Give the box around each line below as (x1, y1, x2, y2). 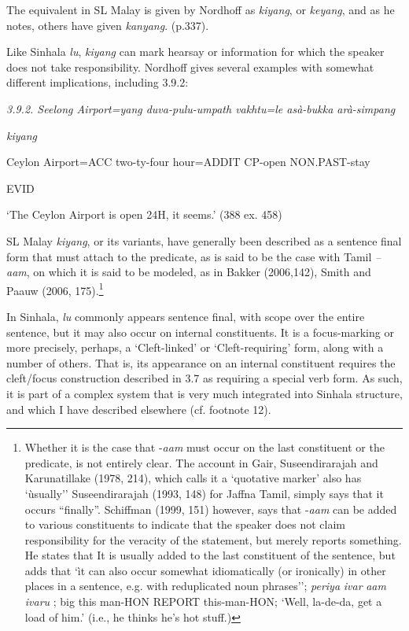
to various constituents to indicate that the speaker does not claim (24, 516, 346, 533)
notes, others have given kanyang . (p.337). (6, 17, 209, 33)
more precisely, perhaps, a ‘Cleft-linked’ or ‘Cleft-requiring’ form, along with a (6, 339, 384, 356)
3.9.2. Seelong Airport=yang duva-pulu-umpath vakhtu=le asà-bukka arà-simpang (6, 100, 396, 116)
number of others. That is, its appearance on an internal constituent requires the (6, 354, 396, 371)
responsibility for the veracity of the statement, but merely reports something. (24, 531, 402, 548)
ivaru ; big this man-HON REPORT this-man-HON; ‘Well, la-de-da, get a (24, 593, 382, 610)
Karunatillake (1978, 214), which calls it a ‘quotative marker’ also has (24, 470, 362, 486)
